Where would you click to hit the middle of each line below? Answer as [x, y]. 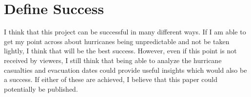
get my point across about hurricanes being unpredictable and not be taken [117, 41]
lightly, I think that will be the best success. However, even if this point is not [120, 51]
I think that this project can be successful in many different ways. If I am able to [125, 32]
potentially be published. [41, 89]
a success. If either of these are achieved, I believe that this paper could [111, 79]
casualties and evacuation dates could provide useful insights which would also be [125, 70]
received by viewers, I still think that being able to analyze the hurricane [113, 60]
